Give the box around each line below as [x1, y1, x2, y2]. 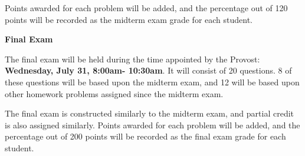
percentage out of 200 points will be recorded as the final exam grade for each [5, 130, 286, 142]
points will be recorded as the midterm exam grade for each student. [5, 13, 253, 25]
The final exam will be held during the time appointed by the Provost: [5, 52, 260, 65]
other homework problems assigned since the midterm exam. [5, 87, 224, 99]
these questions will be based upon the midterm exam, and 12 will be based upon [5, 75, 300, 88]
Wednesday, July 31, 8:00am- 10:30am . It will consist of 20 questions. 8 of [5, 64, 292, 77]
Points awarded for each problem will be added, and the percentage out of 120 [5, 2, 288, 14]
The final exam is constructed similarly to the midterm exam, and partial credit [5, 107, 294, 120]
